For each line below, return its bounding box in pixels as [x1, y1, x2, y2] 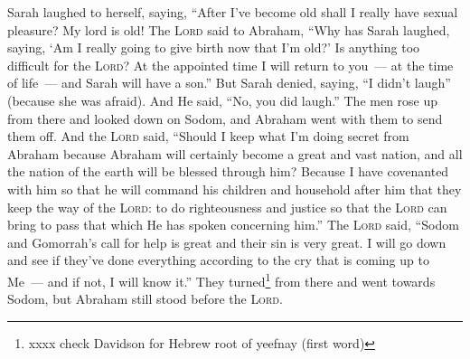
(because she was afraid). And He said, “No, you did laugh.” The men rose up [7, 90, 438, 109]
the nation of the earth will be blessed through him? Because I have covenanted [7, 162, 449, 181]
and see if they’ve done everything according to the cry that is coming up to [7, 250, 429, 269]
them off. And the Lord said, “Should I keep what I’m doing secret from [7, 127, 409, 146]
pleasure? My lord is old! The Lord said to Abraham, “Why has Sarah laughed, [7, 20, 450, 39]
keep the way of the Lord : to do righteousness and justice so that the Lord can [7, 197, 447, 216]
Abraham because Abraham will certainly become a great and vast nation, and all [7, 144, 463, 163]
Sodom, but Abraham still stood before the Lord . [7, 289, 283, 308]
